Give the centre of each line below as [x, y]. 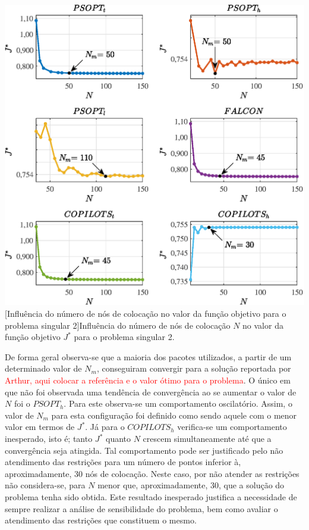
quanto [118, 439]
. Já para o [105, 427]
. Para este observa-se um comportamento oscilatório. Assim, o [178, 403]
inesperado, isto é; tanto [49, 439]
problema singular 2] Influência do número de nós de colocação [118, 325]
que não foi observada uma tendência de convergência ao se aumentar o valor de [151, 392]
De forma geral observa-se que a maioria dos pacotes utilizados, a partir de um [148, 356]
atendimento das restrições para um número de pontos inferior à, [123, 462]
